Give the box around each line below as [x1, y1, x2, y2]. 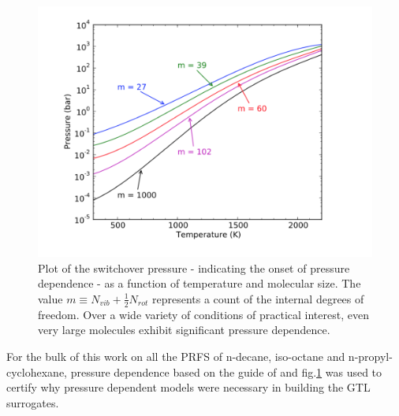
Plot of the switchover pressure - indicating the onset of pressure [38, 259, 350, 276]
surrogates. [6, 394, 59, 410]
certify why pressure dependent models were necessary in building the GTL [6, 379, 371, 396]
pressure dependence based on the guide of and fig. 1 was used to [70, 363, 382, 380]
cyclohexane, [6, 363, 67, 380]
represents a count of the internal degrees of [151, 290, 364, 306]
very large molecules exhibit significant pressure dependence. [38, 321, 330, 338]
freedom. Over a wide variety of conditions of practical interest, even [38, 306, 369, 322]
